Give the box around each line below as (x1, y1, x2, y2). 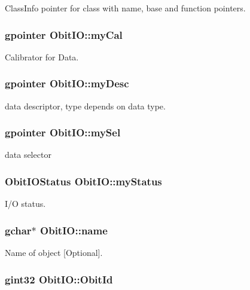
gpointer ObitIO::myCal (5, 27, 123, 42)
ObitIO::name (40, 222, 108, 237)
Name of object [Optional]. (5, 246, 103, 259)
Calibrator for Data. (5, 50, 79, 63)
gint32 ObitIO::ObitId (5, 271, 113, 286)
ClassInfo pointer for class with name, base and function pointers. (5, 2, 246, 14)
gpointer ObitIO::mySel (5, 125, 121, 140)
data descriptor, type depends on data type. (5, 99, 166, 112)
